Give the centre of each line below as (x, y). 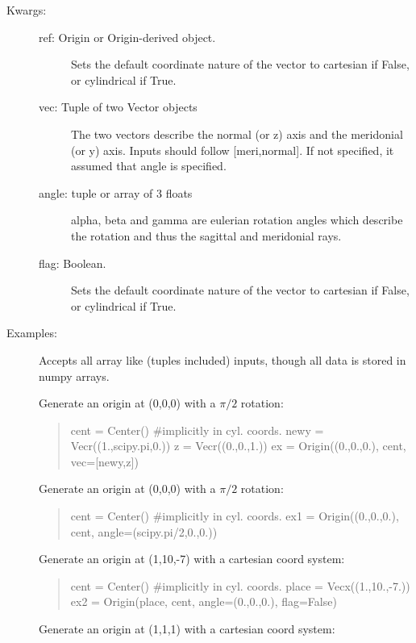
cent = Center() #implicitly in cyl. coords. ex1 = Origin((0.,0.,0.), (235, 516)
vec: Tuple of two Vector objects (118, 107)
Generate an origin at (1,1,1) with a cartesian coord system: (187, 629)
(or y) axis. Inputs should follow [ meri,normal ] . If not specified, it (233, 150)
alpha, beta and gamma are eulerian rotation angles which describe (237, 220)
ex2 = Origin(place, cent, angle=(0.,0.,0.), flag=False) (204, 601)
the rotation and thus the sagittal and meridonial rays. (206, 235)
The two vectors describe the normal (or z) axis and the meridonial (237, 134)
